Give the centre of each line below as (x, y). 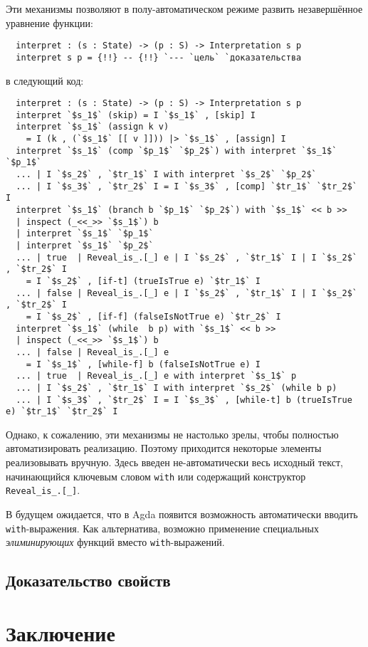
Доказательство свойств (88, 580)
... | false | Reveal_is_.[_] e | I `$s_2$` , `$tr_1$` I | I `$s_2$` (186, 293)
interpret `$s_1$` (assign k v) (93, 127)
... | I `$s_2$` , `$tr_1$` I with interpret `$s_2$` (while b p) (177, 388)
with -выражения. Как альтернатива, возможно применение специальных (163, 528)
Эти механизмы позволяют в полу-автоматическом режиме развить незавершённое (184, 9)
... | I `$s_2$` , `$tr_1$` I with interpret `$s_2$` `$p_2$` (166, 175)
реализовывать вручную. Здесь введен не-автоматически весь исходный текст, (174, 462)
